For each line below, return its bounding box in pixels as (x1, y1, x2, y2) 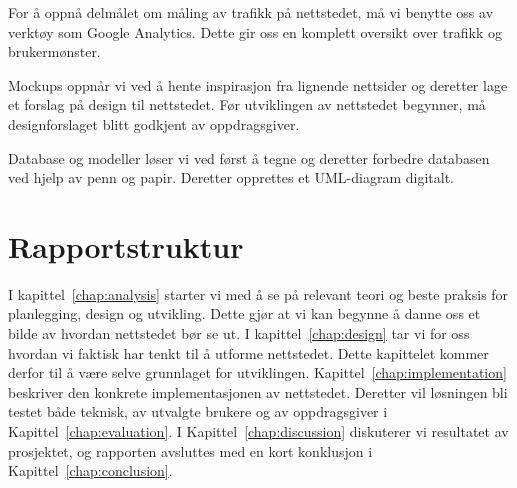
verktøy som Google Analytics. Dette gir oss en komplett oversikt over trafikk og (8, 21, 502, 42)
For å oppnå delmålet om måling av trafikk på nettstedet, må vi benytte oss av (8, 2, 494, 22)
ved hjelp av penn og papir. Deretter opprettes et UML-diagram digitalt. (8, 167, 454, 188)
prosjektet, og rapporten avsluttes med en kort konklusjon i (8, 440, 373, 461)
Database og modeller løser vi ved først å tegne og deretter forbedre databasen (8, 147, 490, 168)
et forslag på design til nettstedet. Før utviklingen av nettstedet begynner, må (8, 94, 486, 115)
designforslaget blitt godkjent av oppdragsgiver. (8, 113, 300, 134)
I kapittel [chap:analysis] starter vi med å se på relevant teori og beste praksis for (8, 283, 509, 304)
